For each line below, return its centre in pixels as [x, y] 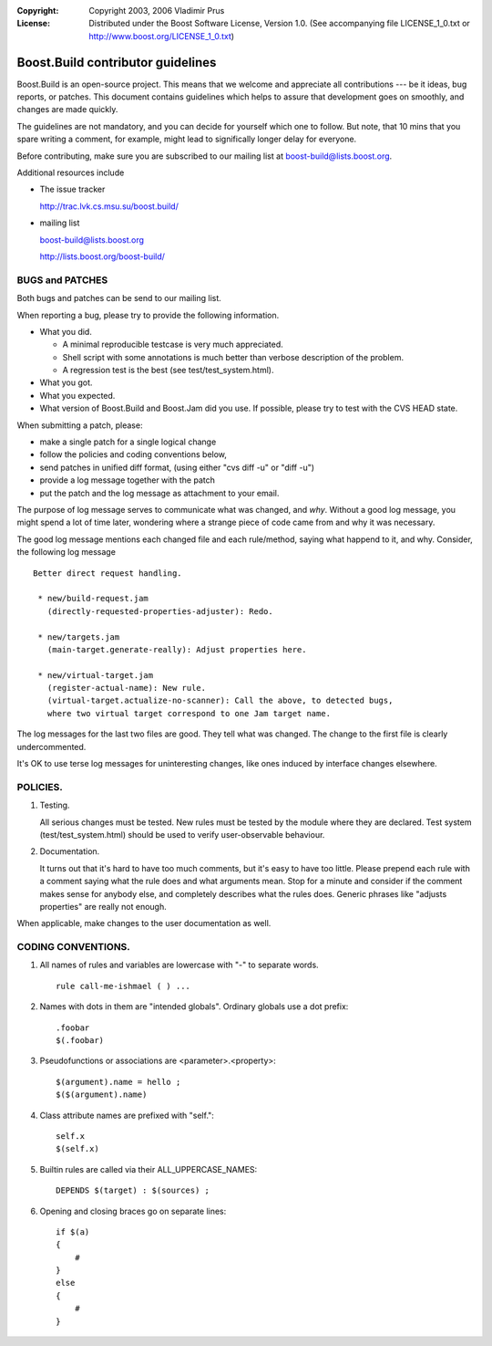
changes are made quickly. [67, 110]
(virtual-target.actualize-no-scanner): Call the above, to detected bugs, [220, 701]
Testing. [55, 805]
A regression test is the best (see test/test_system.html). [168, 370]
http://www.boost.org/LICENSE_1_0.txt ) [162, 36]
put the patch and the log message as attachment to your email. [159, 493]
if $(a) [73, 1231]
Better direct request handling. [108, 573]
